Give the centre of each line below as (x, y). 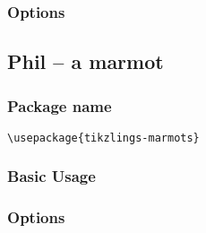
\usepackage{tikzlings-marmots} (103, 138)
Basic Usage (51, 176)
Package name (60, 105)
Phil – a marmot (86, 61)
